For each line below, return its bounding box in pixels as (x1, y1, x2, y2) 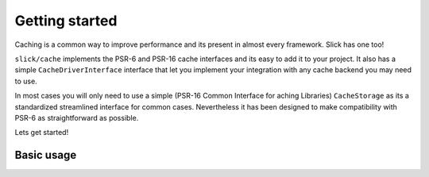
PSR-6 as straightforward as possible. (14, 113, 139, 122)
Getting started (14, 12, 118, 29)
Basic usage (14, 148, 77, 162)
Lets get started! (14, 128, 69, 137)
